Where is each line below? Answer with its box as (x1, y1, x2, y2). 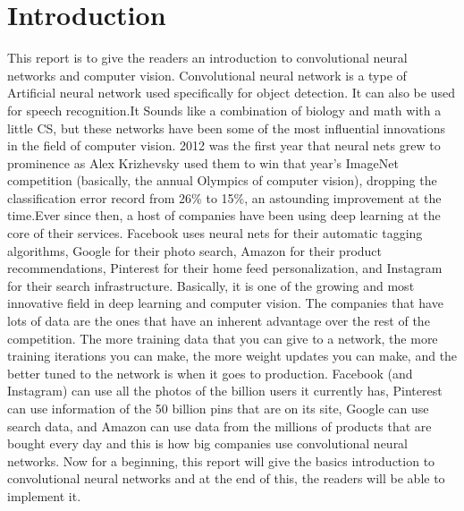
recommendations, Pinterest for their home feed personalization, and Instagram (7, 259, 443, 277)
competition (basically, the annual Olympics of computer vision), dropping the (7, 171, 437, 190)
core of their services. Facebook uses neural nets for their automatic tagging (7, 224, 423, 243)
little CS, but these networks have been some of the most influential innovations (7, 118, 446, 137)
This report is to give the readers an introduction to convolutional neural (7, 48, 408, 67)
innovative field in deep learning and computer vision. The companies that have (7, 294, 443, 312)
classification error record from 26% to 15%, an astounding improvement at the (7, 188, 442, 207)
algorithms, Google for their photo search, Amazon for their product (7, 241, 383, 260)
